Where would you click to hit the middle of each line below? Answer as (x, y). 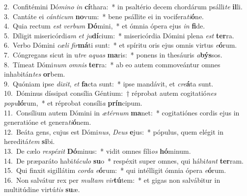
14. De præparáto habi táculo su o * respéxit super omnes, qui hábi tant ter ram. (124, 160)
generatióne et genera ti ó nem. (48, 122)
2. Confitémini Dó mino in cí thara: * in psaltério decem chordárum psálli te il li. (123, 6)
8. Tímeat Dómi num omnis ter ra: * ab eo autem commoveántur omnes (112, 64)
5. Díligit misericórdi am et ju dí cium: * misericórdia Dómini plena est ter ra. (119, 35)
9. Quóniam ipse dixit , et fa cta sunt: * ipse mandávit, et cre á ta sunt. (109, 83)
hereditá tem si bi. (29, 141)
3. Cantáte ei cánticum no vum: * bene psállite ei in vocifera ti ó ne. (104, 16)
